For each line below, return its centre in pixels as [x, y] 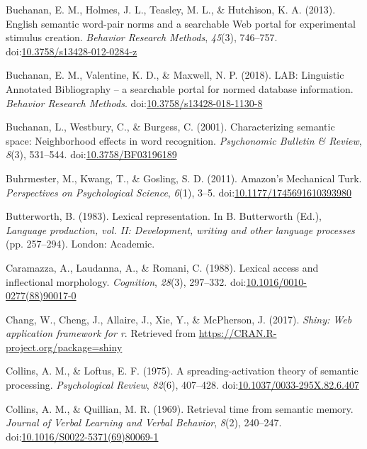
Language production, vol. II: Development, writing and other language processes [180, 229]
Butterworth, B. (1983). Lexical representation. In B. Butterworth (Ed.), [164, 216]
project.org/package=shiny [64, 347]
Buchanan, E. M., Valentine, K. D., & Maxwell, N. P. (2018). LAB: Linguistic [175, 75]
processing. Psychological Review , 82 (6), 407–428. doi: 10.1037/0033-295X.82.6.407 [182, 385]
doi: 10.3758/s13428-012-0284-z [72, 51]
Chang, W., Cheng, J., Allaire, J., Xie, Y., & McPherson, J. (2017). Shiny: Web [179, 319]
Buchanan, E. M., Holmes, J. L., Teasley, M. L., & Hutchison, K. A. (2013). [171, 9]
